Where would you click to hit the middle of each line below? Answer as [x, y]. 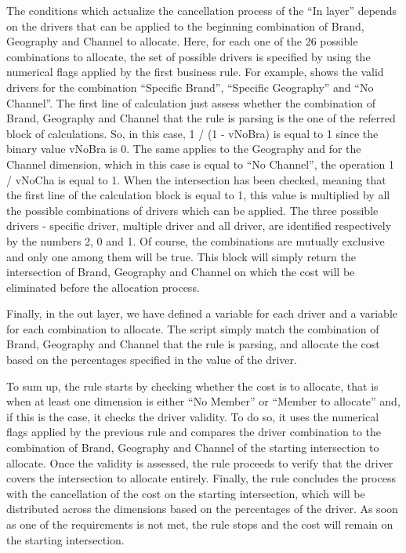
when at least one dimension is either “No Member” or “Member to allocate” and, [203, 401]
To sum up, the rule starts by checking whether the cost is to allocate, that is [192, 386]
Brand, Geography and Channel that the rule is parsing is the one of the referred [201, 118]
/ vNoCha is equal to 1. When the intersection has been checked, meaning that [196, 179]
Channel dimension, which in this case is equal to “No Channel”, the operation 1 [201, 164]
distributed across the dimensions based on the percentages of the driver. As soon [202, 509]
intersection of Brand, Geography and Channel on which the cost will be [181, 272]
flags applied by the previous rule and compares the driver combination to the [194, 432]
